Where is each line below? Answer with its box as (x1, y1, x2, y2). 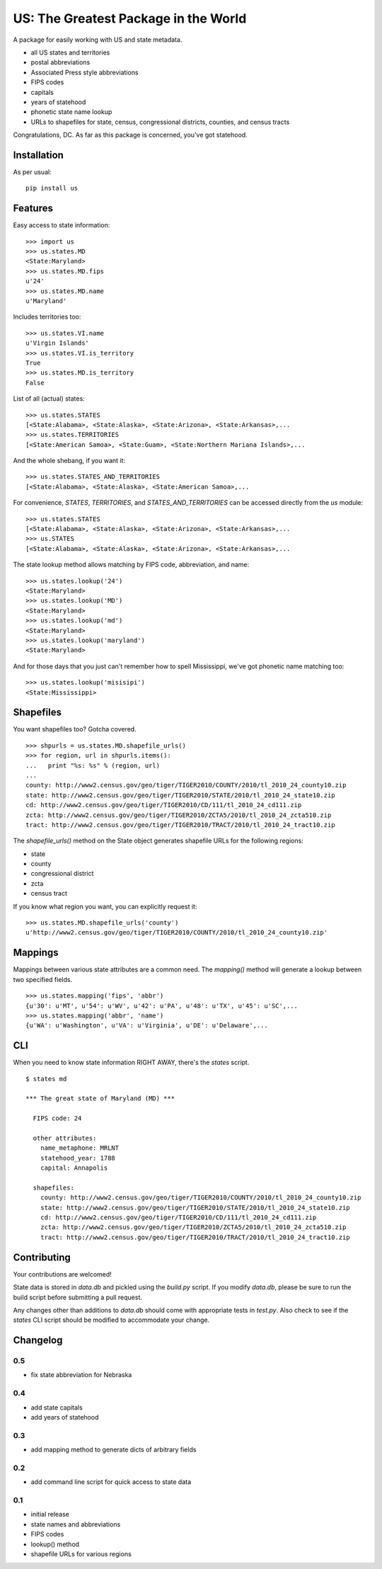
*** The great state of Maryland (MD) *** (25, 1095, 175, 1102)
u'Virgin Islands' (25, 339, 90, 347)
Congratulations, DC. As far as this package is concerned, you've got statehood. (13, 131, 248, 139)
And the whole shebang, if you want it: (13, 457, 126, 465)
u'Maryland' (25, 297, 67, 304)
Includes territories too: (13, 312, 81, 321)
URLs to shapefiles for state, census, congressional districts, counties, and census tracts (30, 118, 290, 126)
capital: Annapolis (40, 1164, 108, 1172)
